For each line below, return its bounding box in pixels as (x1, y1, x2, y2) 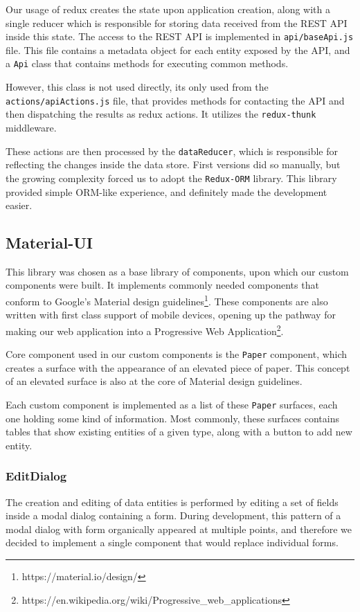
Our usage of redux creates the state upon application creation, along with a (6, 2, 331, 16)
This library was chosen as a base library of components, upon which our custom (6, 264, 349, 278)
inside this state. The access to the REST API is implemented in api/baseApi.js (6, 29, 354, 44)
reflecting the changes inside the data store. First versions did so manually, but (6, 157, 341, 172)
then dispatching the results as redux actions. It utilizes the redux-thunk (6, 107, 316, 121)
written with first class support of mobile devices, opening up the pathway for (6, 307, 336, 322)
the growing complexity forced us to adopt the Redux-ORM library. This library (6, 170, 337, 185)
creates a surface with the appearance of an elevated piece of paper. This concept (6, 360, 350, 375)
